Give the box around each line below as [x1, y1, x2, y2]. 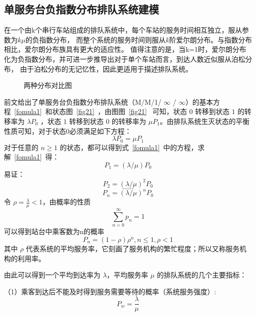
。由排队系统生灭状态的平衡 [160, 116, 250, 126]
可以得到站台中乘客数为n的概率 [4, 226, 104, 237]
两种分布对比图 [24, 80, 72, 90]
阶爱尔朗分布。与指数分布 [169, 34, 252, 44]
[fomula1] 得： [14, 152, 60, 162]
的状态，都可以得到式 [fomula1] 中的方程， [60, 142, 198, 152]
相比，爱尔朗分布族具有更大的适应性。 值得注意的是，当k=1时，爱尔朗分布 [4, 44, 246, 54]
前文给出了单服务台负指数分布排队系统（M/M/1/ [4, 96, 161, 107]
